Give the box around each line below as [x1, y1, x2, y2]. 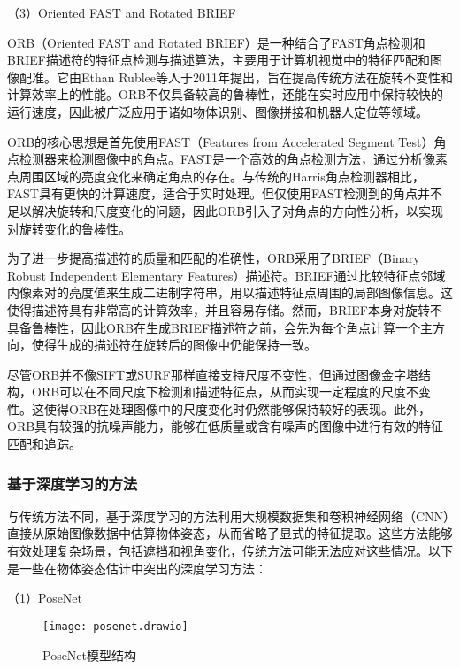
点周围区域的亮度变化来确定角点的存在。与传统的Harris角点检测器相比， [7, 166, 425, 185]
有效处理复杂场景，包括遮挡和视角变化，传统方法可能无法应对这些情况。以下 [7, 542, 453, 560]
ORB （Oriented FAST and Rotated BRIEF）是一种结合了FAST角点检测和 [7, 33, 425, 51]
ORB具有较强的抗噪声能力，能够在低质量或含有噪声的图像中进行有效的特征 [7, 417, 444, 435]
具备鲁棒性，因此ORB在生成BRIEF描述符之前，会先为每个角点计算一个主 [7, 318, 433, 336]
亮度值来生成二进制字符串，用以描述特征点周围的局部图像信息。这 [68, 283, 453, 302]
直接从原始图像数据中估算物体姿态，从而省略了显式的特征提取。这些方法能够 [7, 524, 453, 542]
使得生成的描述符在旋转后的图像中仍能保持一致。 [31, 335, 317, 354]
